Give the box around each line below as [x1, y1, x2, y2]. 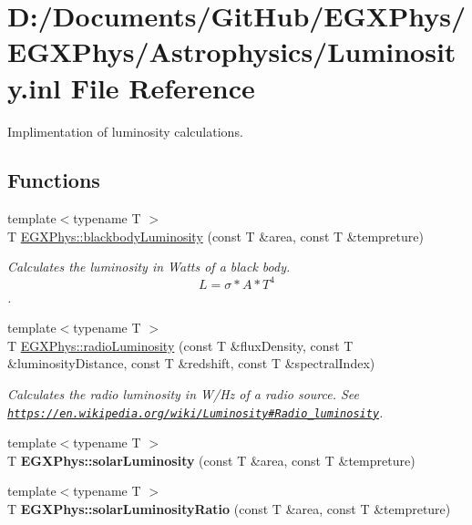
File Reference [70, 68, 255, 106]
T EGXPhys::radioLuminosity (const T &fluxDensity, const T [7, 335, 354, 355]
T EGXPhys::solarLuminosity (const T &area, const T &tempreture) [7, 450, 416, 469]
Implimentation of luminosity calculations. [7, 121, 243, 140]
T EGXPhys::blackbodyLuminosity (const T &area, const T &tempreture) [7, 226, 424, 245]
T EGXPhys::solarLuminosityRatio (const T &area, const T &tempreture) [7, 499, 451, 518]
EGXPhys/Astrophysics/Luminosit [7, 33, 457, 70]
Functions [7, 166, 100, 194]
